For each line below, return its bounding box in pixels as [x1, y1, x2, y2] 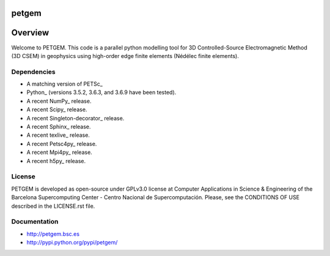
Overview [11, 27, 50, 38]
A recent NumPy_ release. [26, 97, 92, 104]
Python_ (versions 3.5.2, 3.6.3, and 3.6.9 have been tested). [26, 89, 177, 96]
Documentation [11, 218, 59, 226]
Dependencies [11, 67, 56, 76]
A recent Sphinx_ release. [26, 123, 91, 131]
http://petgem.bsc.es [26, 230, 79, 238]
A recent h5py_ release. [26, 157, 86, 164]
